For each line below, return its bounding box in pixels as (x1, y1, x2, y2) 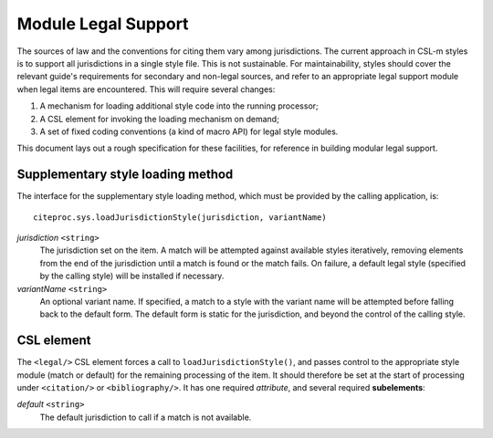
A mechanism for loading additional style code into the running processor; (39, 100, 319, 111)
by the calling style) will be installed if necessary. (39, 270, 225, 282)
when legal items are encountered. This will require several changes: (16, 83, 276, 95)
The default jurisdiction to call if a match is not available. (39, 412, 252, 422)
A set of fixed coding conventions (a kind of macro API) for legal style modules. (39, 126, 339, 137)
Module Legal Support (16, 14, 189, 34)
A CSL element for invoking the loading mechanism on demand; (39, 113, 280, 124)
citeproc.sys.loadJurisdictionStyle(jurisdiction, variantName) (33, 212, 328, 223)
